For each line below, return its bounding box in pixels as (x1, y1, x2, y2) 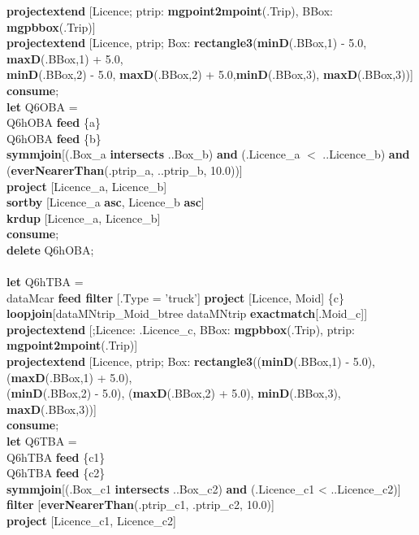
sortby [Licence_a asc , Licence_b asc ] (6, 194, 205, 211)
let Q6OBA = (6, 98, 78, 115)
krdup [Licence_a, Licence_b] (6, 209, 161, 226)
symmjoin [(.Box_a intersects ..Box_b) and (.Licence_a (6, 146, 300, 163)
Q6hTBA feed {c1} (6, 448, 106, 465)
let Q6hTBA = (6, 273, 84, 290)
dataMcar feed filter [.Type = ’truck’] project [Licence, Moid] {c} (6, 289, 345, 306)
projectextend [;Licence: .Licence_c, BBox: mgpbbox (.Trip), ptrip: (6, 320, 355, 337)
